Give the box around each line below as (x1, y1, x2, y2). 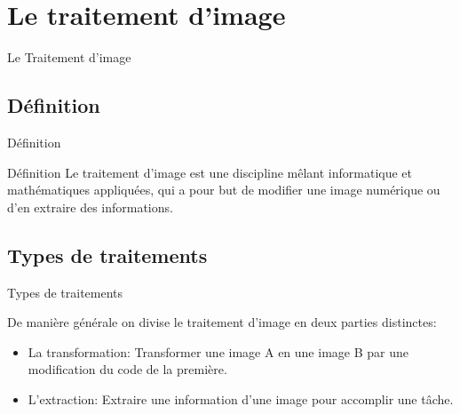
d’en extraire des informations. (7, 197, 173, 216)
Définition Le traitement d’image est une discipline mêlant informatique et (7, 163, 413, 181)
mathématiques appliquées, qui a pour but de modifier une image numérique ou (7, 180, 440, 199)
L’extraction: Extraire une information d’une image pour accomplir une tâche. (28, 389, 454, 408)
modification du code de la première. (28, 360, 227, 378)
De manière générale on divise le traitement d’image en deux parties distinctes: (7, 313, 437, 331)
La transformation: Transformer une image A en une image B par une (28, 342, 408, 361)
